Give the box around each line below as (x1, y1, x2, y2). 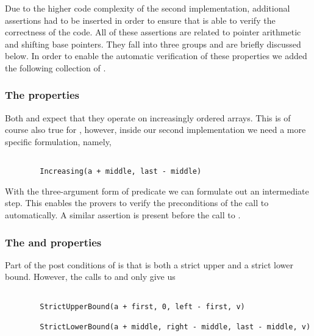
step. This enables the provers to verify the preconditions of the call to (5, 196, 269, 209)
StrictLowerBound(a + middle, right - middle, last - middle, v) (40, 323, 311, 332)
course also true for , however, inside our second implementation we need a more (5, 123, 306, 136)
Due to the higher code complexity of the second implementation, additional (5, 2, 290, 14)
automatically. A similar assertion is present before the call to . (5, 209, 241, 221)
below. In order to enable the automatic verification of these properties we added (5, 49, 307, 62)
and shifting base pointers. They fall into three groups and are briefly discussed (5, 37, 301, 50)
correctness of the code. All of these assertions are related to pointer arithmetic (5, 26, 301, 38)
